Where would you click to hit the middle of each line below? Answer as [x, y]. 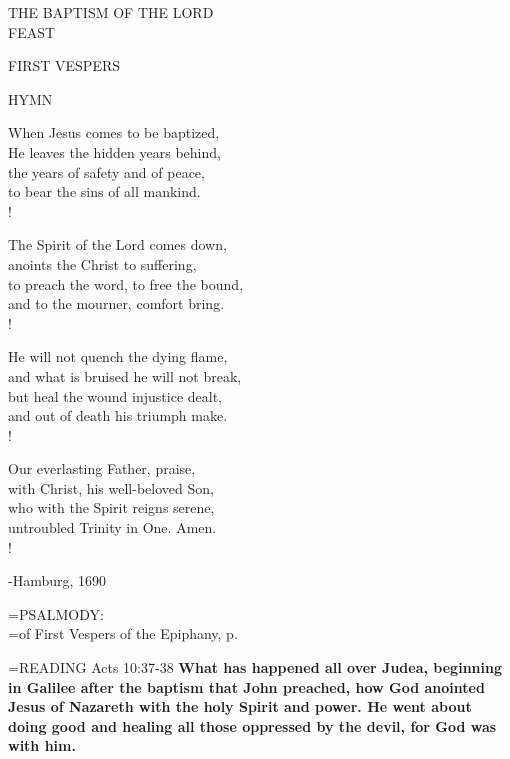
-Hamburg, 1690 [57, 580]
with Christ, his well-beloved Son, [111, 487]
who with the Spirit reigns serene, [111, 507]
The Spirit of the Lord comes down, [117, 244]
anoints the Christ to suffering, [102, 263]
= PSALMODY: [56, 613]
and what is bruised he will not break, [125, 375]
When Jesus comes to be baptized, [114, 132]
